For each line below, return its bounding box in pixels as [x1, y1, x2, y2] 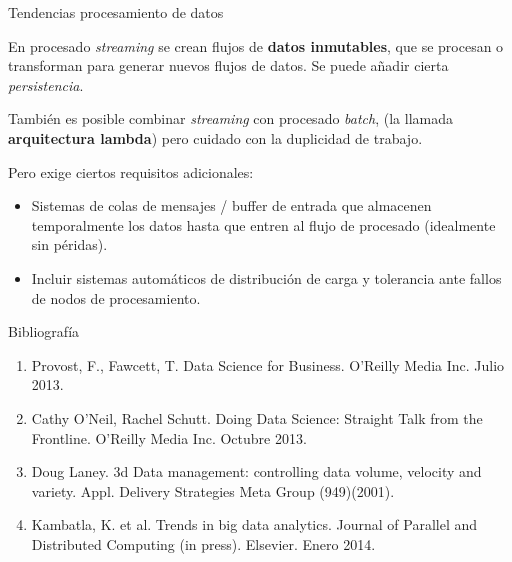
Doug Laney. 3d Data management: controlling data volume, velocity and [31, 461, 482, 482]
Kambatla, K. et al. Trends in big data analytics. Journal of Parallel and [31, 514, 478, 535]
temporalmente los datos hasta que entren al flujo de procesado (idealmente [31, 214, 496, 235]
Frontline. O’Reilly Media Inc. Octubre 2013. [31, 427, 307, 448]
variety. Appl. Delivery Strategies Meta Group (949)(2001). [31, 480, 395, 501]
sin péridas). [31, 234, 108, 255]
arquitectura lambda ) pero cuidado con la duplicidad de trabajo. [8, 127, 423, 148]
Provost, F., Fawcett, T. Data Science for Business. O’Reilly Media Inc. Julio [31, 354, 505, 375]
